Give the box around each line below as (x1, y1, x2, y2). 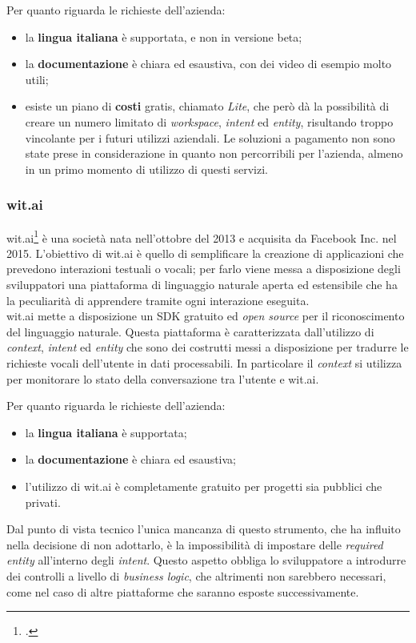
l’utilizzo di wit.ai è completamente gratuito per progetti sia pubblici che (25, 477, 382, 494)
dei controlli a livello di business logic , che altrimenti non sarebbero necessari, (6, 567, 386, 584)
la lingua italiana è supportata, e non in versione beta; (25, 28, 302, 45)
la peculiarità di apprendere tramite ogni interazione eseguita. (6, 291, 310, 308)
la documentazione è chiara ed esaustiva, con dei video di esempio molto (25, 55, 392, 72)
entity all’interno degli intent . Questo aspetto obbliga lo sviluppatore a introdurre (6, 552, 406, 569)
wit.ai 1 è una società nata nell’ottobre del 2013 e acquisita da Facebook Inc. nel (6, 227, 397, 246)
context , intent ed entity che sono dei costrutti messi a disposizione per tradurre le (6, 339, 409, 356)
